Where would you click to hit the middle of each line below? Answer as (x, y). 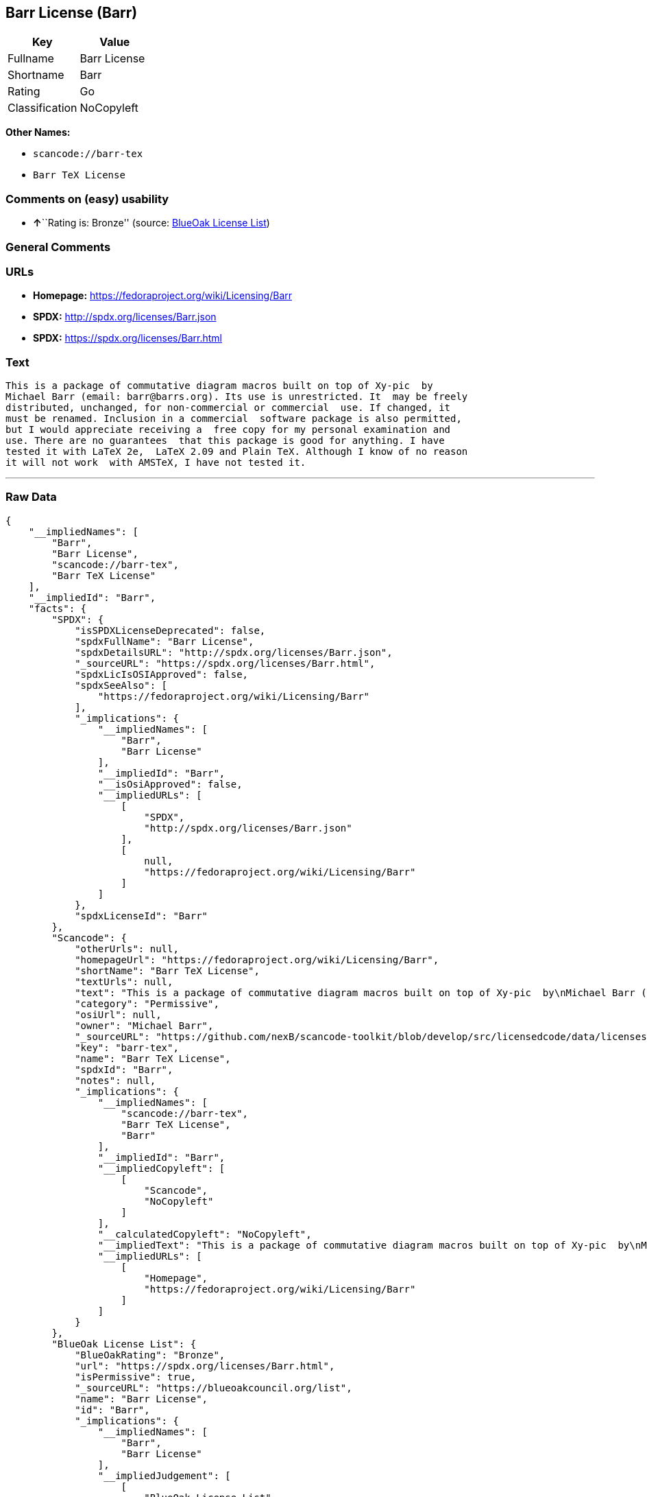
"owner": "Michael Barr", (144, 1025)
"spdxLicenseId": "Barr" (142, 916)
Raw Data (31, 497)
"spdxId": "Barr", (124, 1069)
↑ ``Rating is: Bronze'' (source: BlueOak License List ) (151, 223)
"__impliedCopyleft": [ (161, 1168)
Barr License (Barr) (72, 13)
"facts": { (58, 608)
